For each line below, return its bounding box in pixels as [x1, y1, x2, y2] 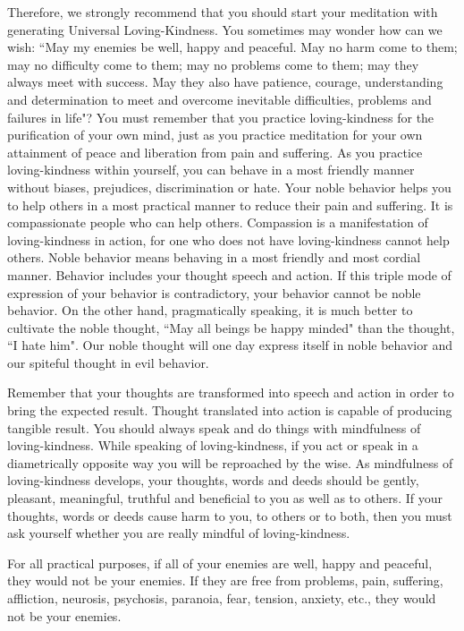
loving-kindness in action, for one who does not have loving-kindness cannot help [7, 230, 450, 249]
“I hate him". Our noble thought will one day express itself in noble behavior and [7, 336, 452, 354]
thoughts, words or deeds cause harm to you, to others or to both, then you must [7, 506, 452, 524]
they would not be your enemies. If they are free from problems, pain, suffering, [7, 571, 443, 590]
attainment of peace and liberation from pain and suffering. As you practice [7, 142, 423, 161]
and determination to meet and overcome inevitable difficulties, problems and [7, 90, 432, 108]
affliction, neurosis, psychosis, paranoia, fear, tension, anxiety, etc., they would [7, 589, 436, 607]
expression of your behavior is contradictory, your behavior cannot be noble [7, 283, 421, 302]
